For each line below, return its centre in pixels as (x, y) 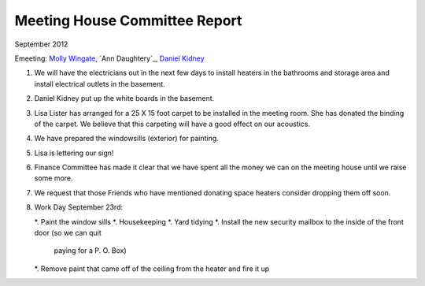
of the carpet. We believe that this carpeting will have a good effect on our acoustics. (172, 124)
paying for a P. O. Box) (91, 251)
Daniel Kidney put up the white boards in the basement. (124, 98)
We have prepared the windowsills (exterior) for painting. (127, 139)
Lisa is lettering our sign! (74, 153)
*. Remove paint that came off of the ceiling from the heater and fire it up (152, 269)
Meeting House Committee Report (128, 20)
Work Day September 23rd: (79, 207)
